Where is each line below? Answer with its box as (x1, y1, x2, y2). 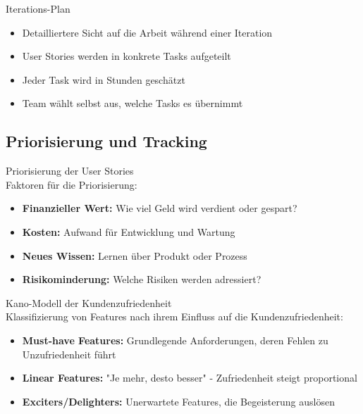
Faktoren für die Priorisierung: (6, 177, 137, 192)
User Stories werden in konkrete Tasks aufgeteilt (22, 49, 231, 63)
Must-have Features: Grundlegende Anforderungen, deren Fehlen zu (22, 332, 328, 347)
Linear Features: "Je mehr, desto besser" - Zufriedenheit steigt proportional (22, 370, 357, 385)
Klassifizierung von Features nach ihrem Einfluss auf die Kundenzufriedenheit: (6, 309, 343, 324)
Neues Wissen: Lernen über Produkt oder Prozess (22, 248, 247, 263)
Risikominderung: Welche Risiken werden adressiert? (22, 272, 262, 287)
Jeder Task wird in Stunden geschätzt (22, 72, 185, 87)
